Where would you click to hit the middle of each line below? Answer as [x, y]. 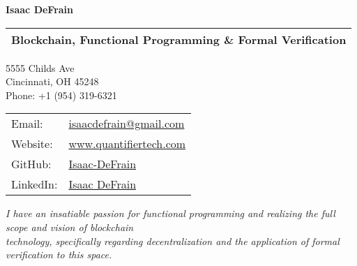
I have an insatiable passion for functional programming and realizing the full [170, 213]
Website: [32, 144]
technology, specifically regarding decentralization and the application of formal [173, 241]
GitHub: [31, 164]
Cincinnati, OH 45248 [52, 81]
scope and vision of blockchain [70, 227]
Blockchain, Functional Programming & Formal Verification [179, 39]
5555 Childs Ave [40, 67]
